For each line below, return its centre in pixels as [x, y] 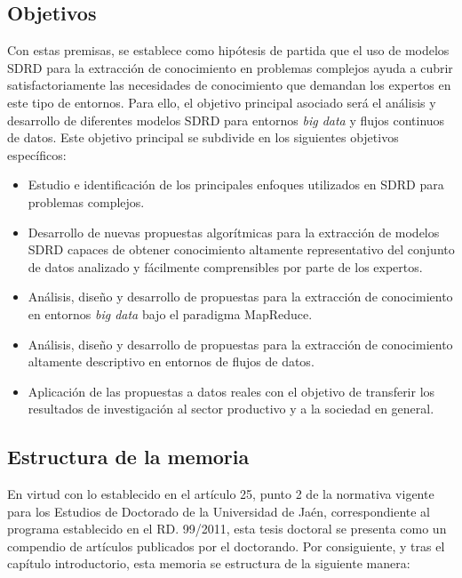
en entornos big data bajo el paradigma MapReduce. [170, 313]
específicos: [37, 154]
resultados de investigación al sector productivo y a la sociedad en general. [231, 409]
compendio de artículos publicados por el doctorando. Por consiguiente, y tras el [226, 546]
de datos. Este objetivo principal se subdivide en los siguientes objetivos [203, 137]
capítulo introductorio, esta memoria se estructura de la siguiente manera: [209, 563]
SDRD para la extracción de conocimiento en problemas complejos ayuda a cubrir [230, 67]
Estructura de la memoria [128, 457]
